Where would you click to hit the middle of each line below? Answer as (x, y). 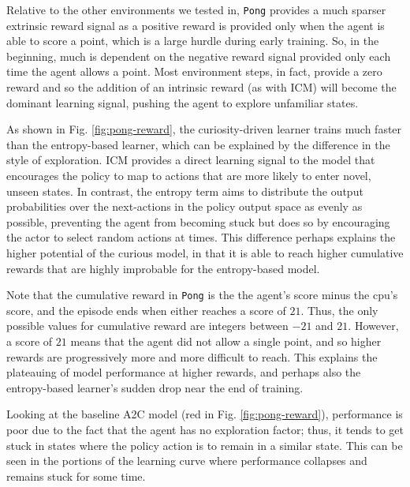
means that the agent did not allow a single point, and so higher (226, 341)
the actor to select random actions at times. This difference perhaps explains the (201, 237)
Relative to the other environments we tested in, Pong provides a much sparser (196, 9)
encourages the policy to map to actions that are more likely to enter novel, (189, 175)
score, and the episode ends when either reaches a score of (146, 310)
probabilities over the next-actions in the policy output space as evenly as (184, 206)
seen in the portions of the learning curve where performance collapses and (187, 461)
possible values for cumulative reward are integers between (147, 326)
